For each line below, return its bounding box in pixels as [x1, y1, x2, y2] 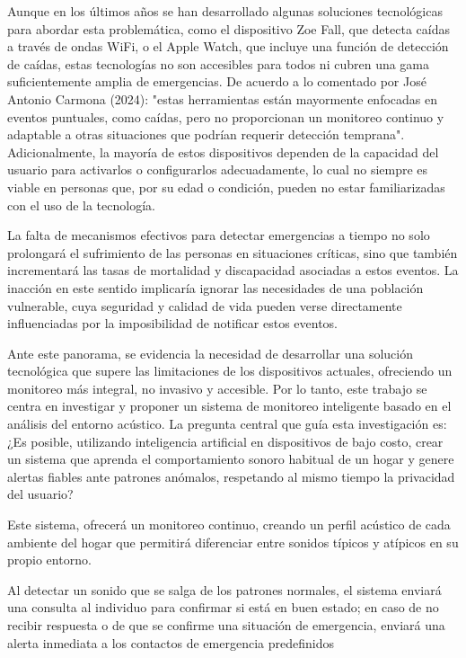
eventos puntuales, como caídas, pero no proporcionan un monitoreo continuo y [7, 107, 444, 126]
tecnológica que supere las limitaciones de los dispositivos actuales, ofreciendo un [7, 361, 453, 380]
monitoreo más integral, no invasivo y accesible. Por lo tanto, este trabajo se [7, 378, 427, 397]
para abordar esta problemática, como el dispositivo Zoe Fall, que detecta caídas [7, 19, 450, 38]
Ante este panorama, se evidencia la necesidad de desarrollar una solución [7, 343, 414, 362]
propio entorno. [7, 550, 92, 569]
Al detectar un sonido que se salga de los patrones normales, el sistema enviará [7, 580, 442, 599]
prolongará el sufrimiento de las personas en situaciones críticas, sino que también [7, 243, 458, 262]
